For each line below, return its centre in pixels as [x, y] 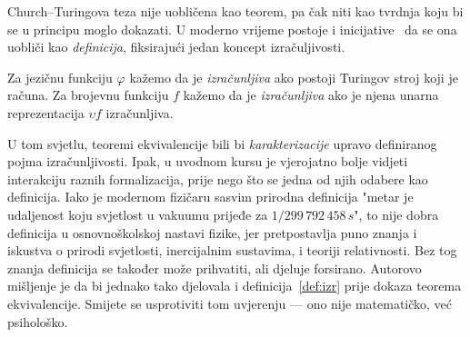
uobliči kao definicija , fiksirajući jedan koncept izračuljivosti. [176, 47]
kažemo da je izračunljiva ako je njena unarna [311, 95]
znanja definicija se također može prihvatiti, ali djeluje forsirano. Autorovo [215, 268]
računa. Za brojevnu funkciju [88, 95]
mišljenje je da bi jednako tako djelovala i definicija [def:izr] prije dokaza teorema [235, 286]
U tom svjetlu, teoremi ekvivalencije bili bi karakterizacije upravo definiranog [222, 143]
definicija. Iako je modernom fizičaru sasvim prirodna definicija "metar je [210, 197]
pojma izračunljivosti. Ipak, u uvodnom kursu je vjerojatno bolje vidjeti [208, 161]
